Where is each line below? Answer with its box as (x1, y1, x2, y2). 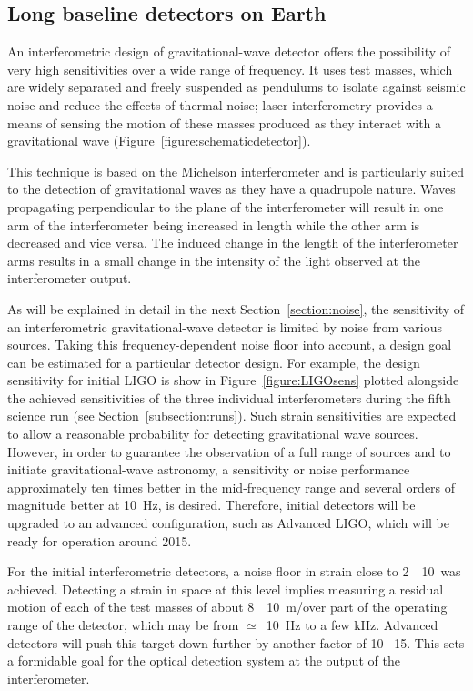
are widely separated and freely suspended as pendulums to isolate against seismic (7, 77, 466, 97)
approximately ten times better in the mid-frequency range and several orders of (7, 477, 456, 496)
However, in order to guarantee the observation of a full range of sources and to (7, 442, 451, 461)
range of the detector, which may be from (7, 615, 239, 635)
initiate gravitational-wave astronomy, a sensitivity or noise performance (7, 460, 410, 479)
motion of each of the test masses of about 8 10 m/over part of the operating (7, 597, 448, 616)
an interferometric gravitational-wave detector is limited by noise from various (7, 317, 443, 336)
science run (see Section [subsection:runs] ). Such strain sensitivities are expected (7, 406, 457, 425)
